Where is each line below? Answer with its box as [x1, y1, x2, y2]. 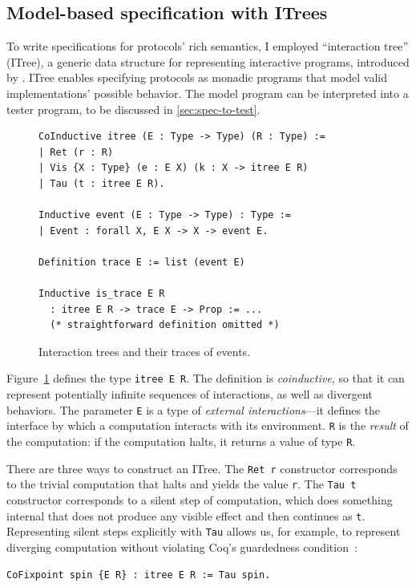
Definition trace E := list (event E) [38, 256, 245, 268]
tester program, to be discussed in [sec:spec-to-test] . [6, 100, 261, 117]
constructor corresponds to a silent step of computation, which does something [6, 492, 393, 508]
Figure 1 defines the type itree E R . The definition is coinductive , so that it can [6, 370, 405, 387]
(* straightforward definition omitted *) [50, 319, 280, 331]
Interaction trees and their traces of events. [38, 342, 251, 359]
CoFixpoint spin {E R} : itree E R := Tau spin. [6, 569, 271, 581]
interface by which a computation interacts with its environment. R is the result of [6, 417, 409, 434]
